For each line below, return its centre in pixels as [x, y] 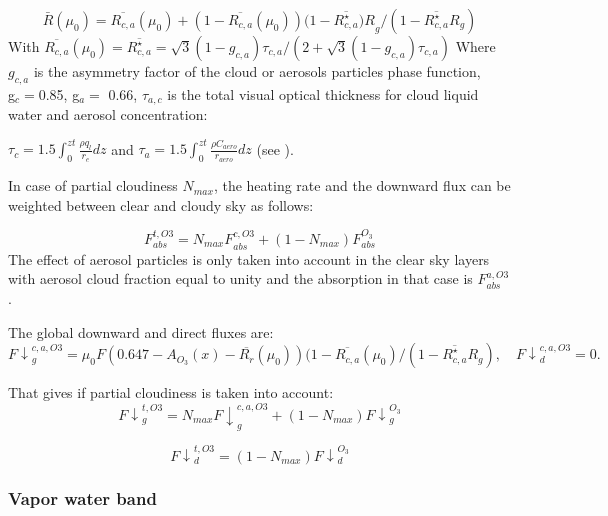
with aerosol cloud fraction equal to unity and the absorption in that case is [240, 278]
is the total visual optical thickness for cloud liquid [323, 93]
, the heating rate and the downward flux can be [362, 185]
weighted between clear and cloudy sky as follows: [161, 204]
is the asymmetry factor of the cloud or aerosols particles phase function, [257, 71]
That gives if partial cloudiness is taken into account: [171, 392]
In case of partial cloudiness [93, 185]
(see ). [275, 148]
